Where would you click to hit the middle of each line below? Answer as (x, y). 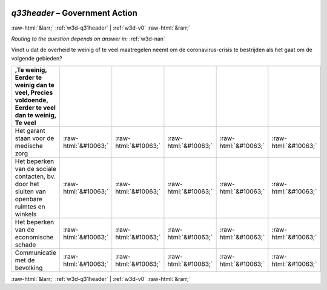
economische (34, 237)
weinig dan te (35, 85)
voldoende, (31, 100)
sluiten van (31, 192)
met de (25, 260)
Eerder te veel (35, 108)
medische (29, 146)
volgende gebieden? (37, 58)
